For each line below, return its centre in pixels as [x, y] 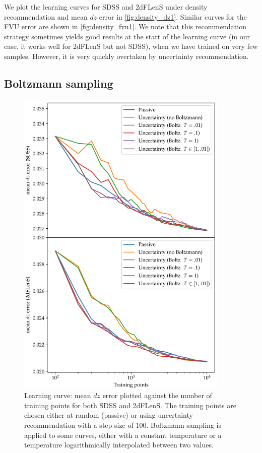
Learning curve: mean [58, 395]
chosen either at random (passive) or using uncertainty [109, 415]
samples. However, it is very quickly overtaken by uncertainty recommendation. [126, 56]
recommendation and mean [46, 16]
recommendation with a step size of [79, 425]
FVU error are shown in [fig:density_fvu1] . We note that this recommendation [125, 26]
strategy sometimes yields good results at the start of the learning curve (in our [127, 36]
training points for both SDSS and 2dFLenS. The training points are [130, 405]
